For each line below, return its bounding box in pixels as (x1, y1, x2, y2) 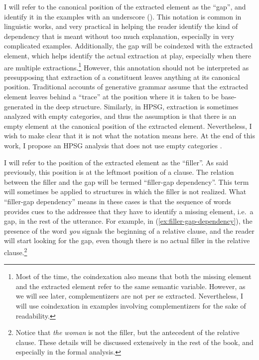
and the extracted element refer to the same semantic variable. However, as (15, 281, 246, 291)
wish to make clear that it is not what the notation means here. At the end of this (4, 130, 255, 141)
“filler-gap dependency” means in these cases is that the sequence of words (4, 196, 231, 206)
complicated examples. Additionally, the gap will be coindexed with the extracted (4, 40, 253, 51)
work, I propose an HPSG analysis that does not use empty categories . (4, 140, 222, 150)
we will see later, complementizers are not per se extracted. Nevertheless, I (15, 291, 244, 301)
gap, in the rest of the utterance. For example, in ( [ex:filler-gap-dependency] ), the (4, 216, 253, 226)
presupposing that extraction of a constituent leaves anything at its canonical (4, 71, 240, 82)
